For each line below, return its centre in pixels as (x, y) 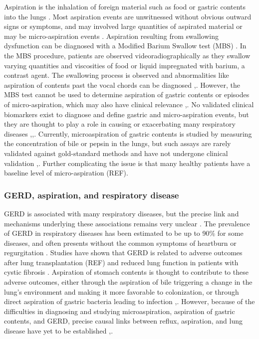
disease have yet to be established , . (59, 331)
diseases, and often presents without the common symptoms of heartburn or (120, 243)
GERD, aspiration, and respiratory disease (92, 195)
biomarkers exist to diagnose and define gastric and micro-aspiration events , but (127, 114)
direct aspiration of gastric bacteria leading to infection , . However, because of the (129, 301)
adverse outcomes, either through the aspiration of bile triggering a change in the (128, 282)
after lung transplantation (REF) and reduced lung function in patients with (121, 262)
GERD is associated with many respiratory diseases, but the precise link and (122, 213)
